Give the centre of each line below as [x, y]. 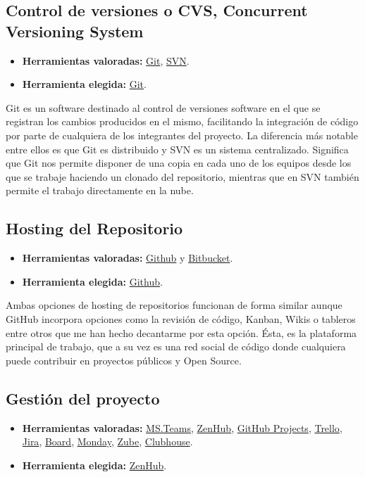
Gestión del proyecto [83, 398]
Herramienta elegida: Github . [92, 281]
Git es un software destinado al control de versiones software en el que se [163, 107]
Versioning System [75, 31]
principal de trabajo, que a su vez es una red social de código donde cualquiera [176, 346]
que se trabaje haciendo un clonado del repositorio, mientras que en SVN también [182, 176]
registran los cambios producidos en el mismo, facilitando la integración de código [182, 121]
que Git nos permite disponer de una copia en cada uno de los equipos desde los [179, 163]
